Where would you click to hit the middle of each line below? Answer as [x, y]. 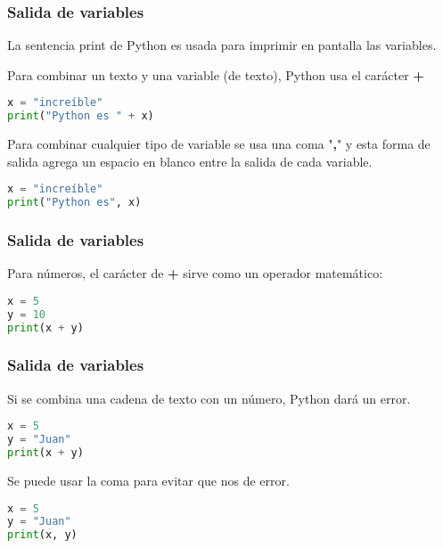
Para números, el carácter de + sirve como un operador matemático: [195, 273]
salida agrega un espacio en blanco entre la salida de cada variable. [190, 161]
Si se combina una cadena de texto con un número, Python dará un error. [209, 398]
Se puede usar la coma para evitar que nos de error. [148, 480]
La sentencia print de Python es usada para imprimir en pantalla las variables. [222, 45]
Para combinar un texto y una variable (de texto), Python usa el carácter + [216, 74]
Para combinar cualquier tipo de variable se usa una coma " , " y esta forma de [219, 144]
